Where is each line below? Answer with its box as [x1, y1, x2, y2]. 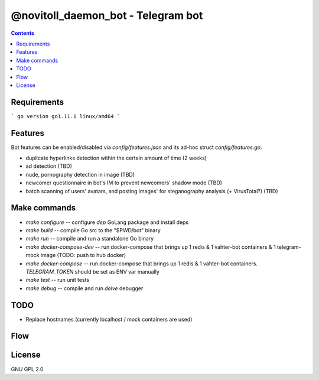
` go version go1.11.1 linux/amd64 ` [11, 113, 121, 119]
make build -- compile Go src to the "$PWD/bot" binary [25, 226, 161, 233]
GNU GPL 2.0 [11, 365, 44, 372]
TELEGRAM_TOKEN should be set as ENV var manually [25, 268, 159, 275]
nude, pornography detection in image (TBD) [25, 171, 135, 178]
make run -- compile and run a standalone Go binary [25, 235, 154, 242]
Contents [11, 30, 35, 37]
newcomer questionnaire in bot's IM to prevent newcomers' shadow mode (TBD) [25, 179, 223, 186]
